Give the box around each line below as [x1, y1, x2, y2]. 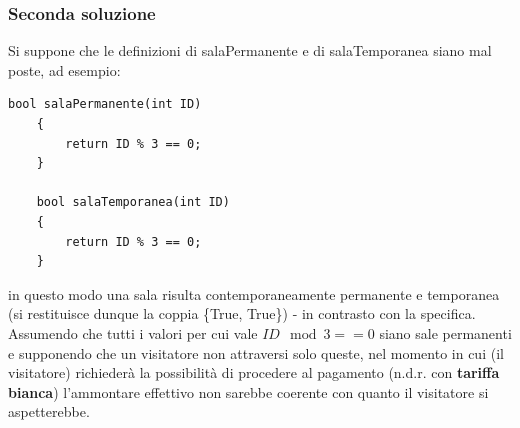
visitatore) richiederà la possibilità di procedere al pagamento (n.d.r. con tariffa [8, 362, 500, 383]
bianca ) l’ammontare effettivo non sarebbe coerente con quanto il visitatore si [8, 381, 489, 402]
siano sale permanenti [379, 322, 512, 343]
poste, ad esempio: [8, 59, 121, 80]
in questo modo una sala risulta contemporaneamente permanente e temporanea [8, 283, 500, 304]
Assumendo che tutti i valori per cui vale [8, 322, 258, 343]
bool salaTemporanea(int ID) [36, 195, 230, 210]
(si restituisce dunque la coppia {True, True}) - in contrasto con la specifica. [8, 303, 476, 324]
